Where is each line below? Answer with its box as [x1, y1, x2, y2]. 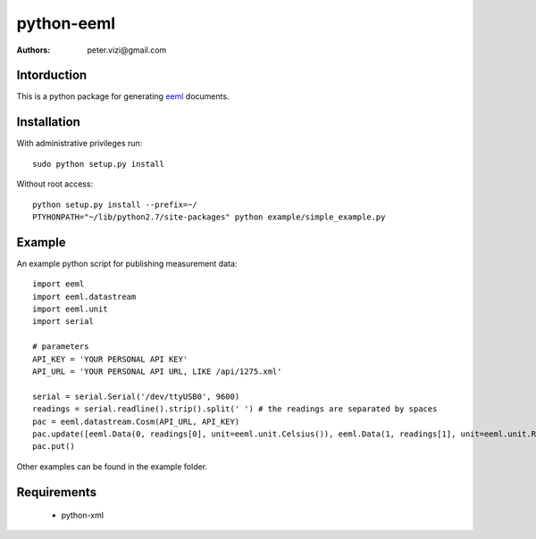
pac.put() [32, 442, 75, 452]
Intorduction [16, 68, 88, 83]
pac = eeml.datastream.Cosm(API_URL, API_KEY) [32, 416, 240, 427]
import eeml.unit [32, 304, 108, 314]
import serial [32, 317, 94, 327]
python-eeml [16, 13, 116, 33]
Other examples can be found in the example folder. [16, 460, 208, 472]
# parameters [32, 342, 89, 352]
